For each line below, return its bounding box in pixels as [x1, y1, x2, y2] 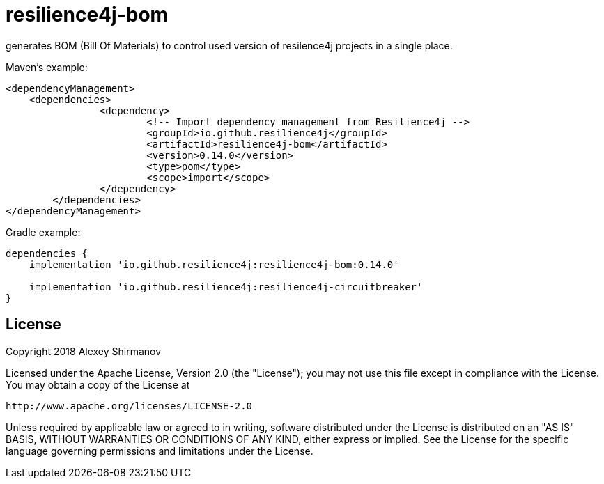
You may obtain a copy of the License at [6, 378, 190, 391]
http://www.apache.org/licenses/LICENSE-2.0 [6, 400, 253, 412]
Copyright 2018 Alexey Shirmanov [6, 345, 162, 357]
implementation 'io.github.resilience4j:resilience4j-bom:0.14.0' [29, 258, 399, 270]
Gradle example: [6, 226, 81, 238]
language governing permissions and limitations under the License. [6, 444, 313, 457]
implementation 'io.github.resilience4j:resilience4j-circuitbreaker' [29, 281, 423, 292]
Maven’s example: [6, 61, 88, 73]
